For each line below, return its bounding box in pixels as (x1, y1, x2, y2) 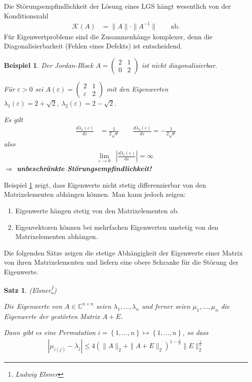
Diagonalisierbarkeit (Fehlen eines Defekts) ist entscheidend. (4, 41, 183, 51)
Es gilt (4, 114, 23, 124)
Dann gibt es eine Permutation (4, 327, 96, 337)
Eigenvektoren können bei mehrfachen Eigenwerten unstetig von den (15, 222, 219, 232)
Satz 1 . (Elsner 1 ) (4, 283, 57, 295)
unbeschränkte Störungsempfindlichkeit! (16, 163, 152, 174)
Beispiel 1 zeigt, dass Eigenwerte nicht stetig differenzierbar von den (4, 179, 206, 190)
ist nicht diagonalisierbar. (142, 60, 218, 70)
